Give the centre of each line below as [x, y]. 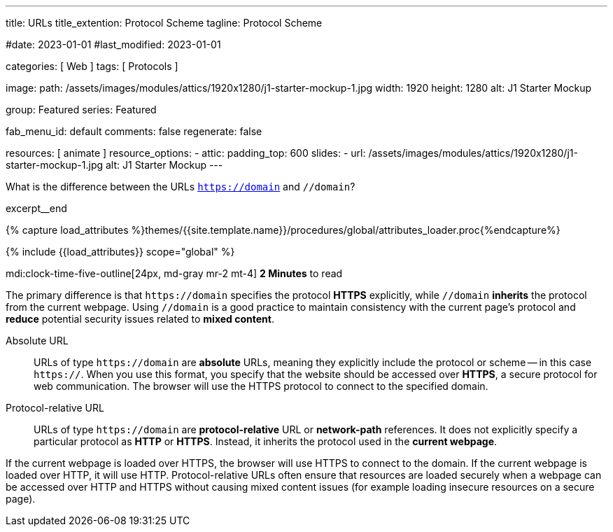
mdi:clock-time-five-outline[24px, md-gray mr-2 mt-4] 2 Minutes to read [174, 273]
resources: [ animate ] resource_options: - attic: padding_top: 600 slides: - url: [186, 153]
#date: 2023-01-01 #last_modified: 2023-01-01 [113, 44]
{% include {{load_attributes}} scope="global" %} [120, 252]
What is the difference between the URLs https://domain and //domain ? [181, 187]
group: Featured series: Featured [81, 110]
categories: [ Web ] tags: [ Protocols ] [92, 66]
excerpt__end [36, 208]
